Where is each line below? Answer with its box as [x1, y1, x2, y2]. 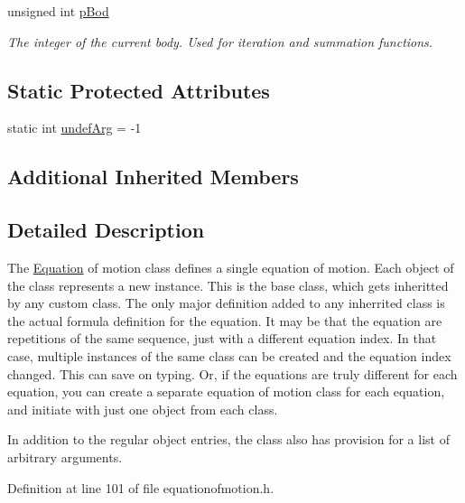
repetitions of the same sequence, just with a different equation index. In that [7, 329, 437, 348]
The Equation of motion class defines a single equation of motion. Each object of [7, 257, 454, 276]
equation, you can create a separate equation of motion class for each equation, [7, 382, 445, 401]
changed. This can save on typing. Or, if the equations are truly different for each [7, 364, 458, 383]
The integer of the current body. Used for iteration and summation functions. [7, 32, 433, 51]
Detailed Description [7, 216, 205, 244]
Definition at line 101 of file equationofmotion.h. [7, 478, 274, 497]
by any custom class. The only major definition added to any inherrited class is [7, 293, 445, 312]
